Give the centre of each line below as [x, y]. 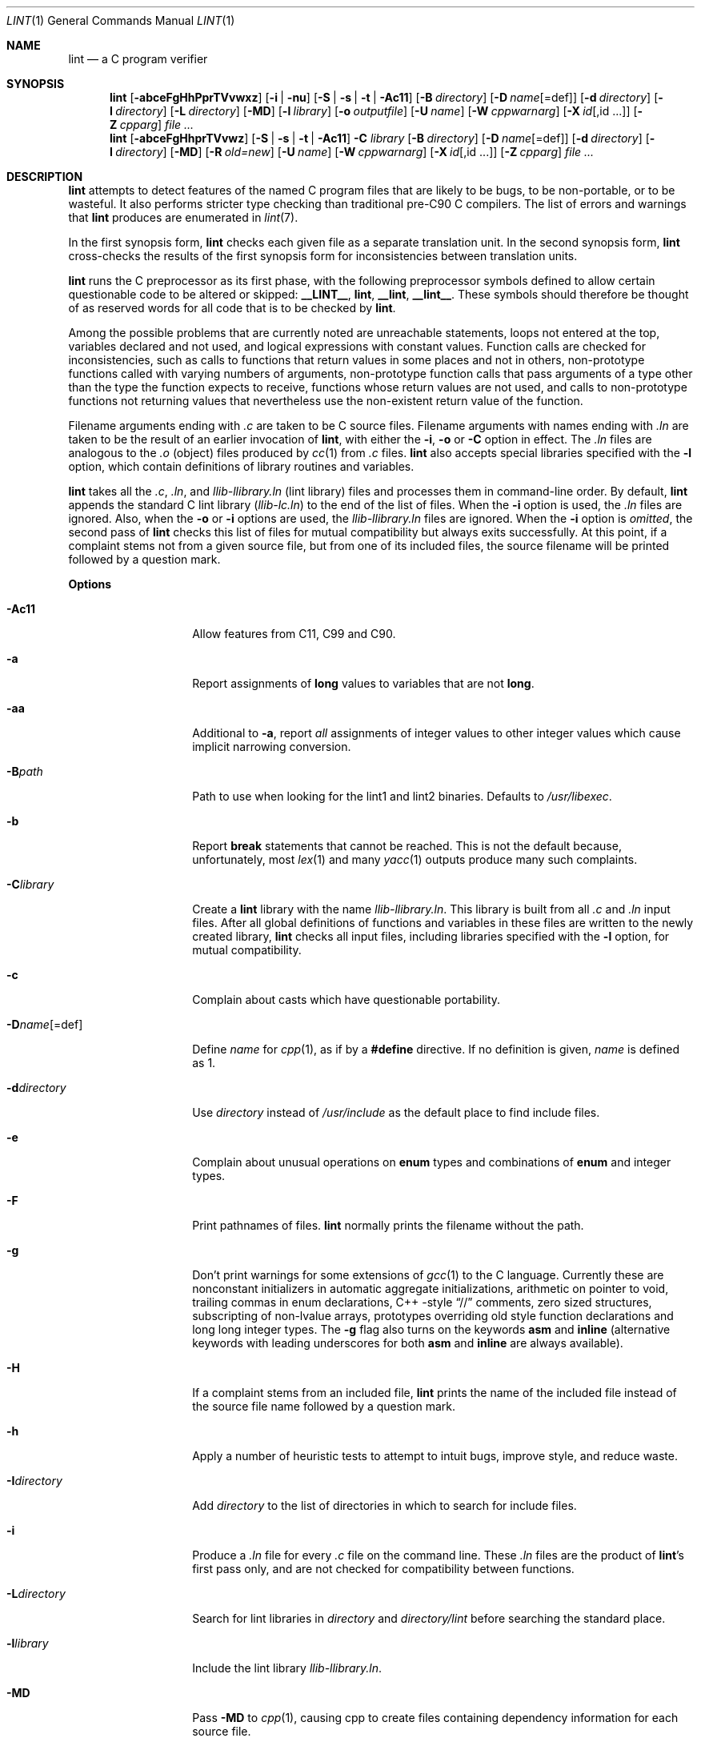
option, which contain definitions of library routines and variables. [241, 466]
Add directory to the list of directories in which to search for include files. [385, 1505]
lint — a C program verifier [138, 59]
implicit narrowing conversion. [272, 747]
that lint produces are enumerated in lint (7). [183, 217]
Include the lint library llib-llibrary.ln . [287, 1668]
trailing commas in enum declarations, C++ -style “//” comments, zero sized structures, [422, 1302]
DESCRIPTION [45, 177]
